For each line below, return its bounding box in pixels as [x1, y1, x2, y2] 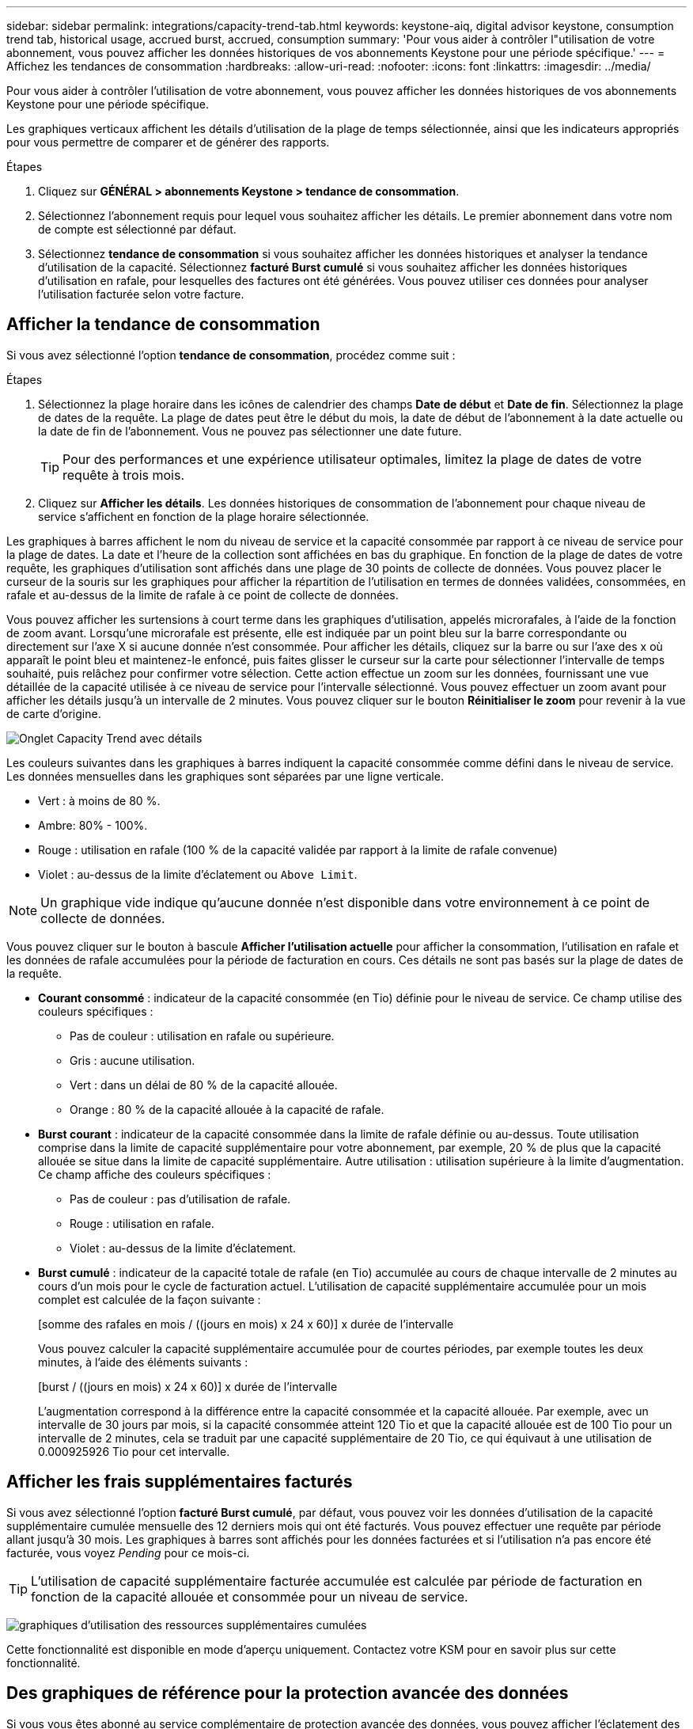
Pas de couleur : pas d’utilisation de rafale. [70, 1191, 291, 1206]
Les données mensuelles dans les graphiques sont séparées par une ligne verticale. [6, 769, 444, 783]
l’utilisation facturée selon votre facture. [38, 287, 244, 301]
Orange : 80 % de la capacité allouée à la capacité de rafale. [70, 1102, 384, 1116]
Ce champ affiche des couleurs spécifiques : [38, 1167, 271, 1181]
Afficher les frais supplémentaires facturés [6, 1472, 353, 1492]
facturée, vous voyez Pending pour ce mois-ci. [6, 1545, 250, 1560]
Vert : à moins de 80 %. [38, 793, 161, 807]
